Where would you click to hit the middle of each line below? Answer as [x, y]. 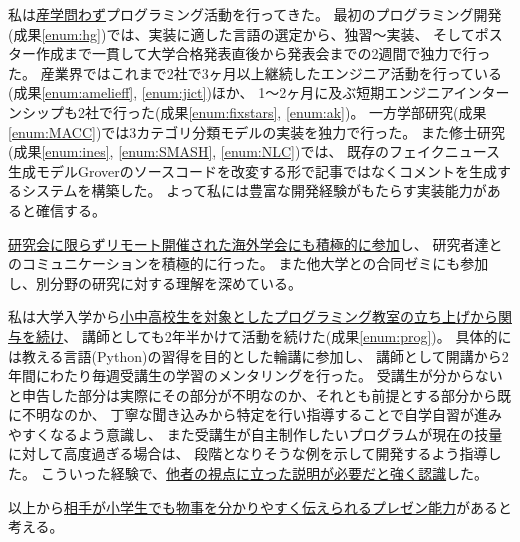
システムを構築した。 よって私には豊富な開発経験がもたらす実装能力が [254, 190]
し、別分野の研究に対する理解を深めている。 [155, 282]
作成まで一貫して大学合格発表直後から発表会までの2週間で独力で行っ [263, 53]
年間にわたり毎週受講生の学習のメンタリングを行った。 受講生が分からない [255, 375]
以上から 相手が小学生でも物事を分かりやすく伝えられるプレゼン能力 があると [260, 506]
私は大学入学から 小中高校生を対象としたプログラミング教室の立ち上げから [253, 316]
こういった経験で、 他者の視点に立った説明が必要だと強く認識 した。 [264, 473]
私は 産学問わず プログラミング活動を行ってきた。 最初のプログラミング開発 [255, 14]
